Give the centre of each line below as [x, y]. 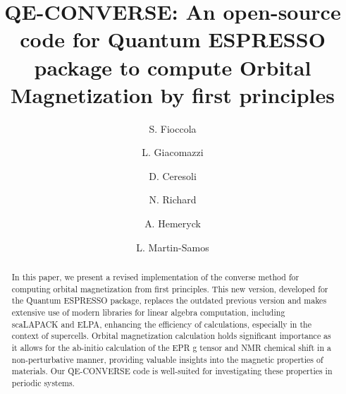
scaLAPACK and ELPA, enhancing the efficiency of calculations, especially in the [161, 324]
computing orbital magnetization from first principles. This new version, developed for [170, 288]
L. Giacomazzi [173, 152]
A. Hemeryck [173, 223]
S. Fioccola [173, 128]
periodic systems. [43, 382]
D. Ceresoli [173, 175]
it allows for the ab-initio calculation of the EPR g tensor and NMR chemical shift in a [171, 347]
